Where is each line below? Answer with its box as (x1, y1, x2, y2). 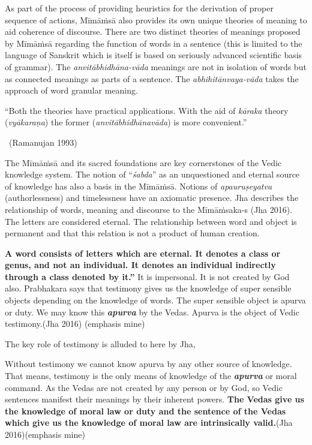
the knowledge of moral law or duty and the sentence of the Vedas (5, 404, 286, 417)
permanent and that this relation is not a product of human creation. (5, 227, 260, 239)
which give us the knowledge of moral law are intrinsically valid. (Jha (5, 416, 293, 429)
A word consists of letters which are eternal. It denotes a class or (5, 246, 281, 259)
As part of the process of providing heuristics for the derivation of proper (5, 2, 274, 14)
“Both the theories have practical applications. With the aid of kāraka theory (5, 104, 289, 116)
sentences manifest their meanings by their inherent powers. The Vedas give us (5, 393, 304, 405)
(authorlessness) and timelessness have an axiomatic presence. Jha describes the (5, 191, 299, 204)
